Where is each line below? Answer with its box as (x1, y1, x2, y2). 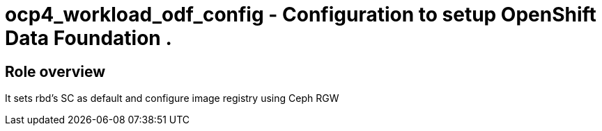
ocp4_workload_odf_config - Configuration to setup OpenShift (5, 3, 596, 26)
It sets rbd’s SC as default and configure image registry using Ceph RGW (5, 92, 339, 105)
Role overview (5, 62, 106, 80)
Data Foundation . (5, 26, 172, 50)
